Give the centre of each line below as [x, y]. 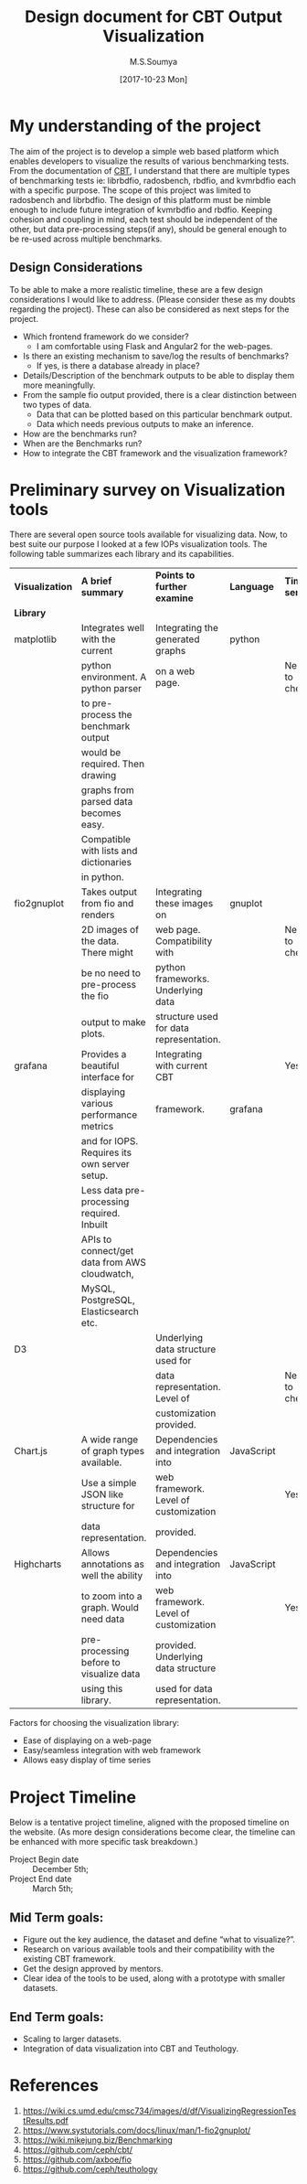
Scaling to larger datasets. [72, 2039]
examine [174, 598]
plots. [93, 1033]
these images [184, 904]
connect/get [107, 1251]
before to [101, 1663]
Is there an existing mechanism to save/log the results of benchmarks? [156, 356]
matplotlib [36, 639]
